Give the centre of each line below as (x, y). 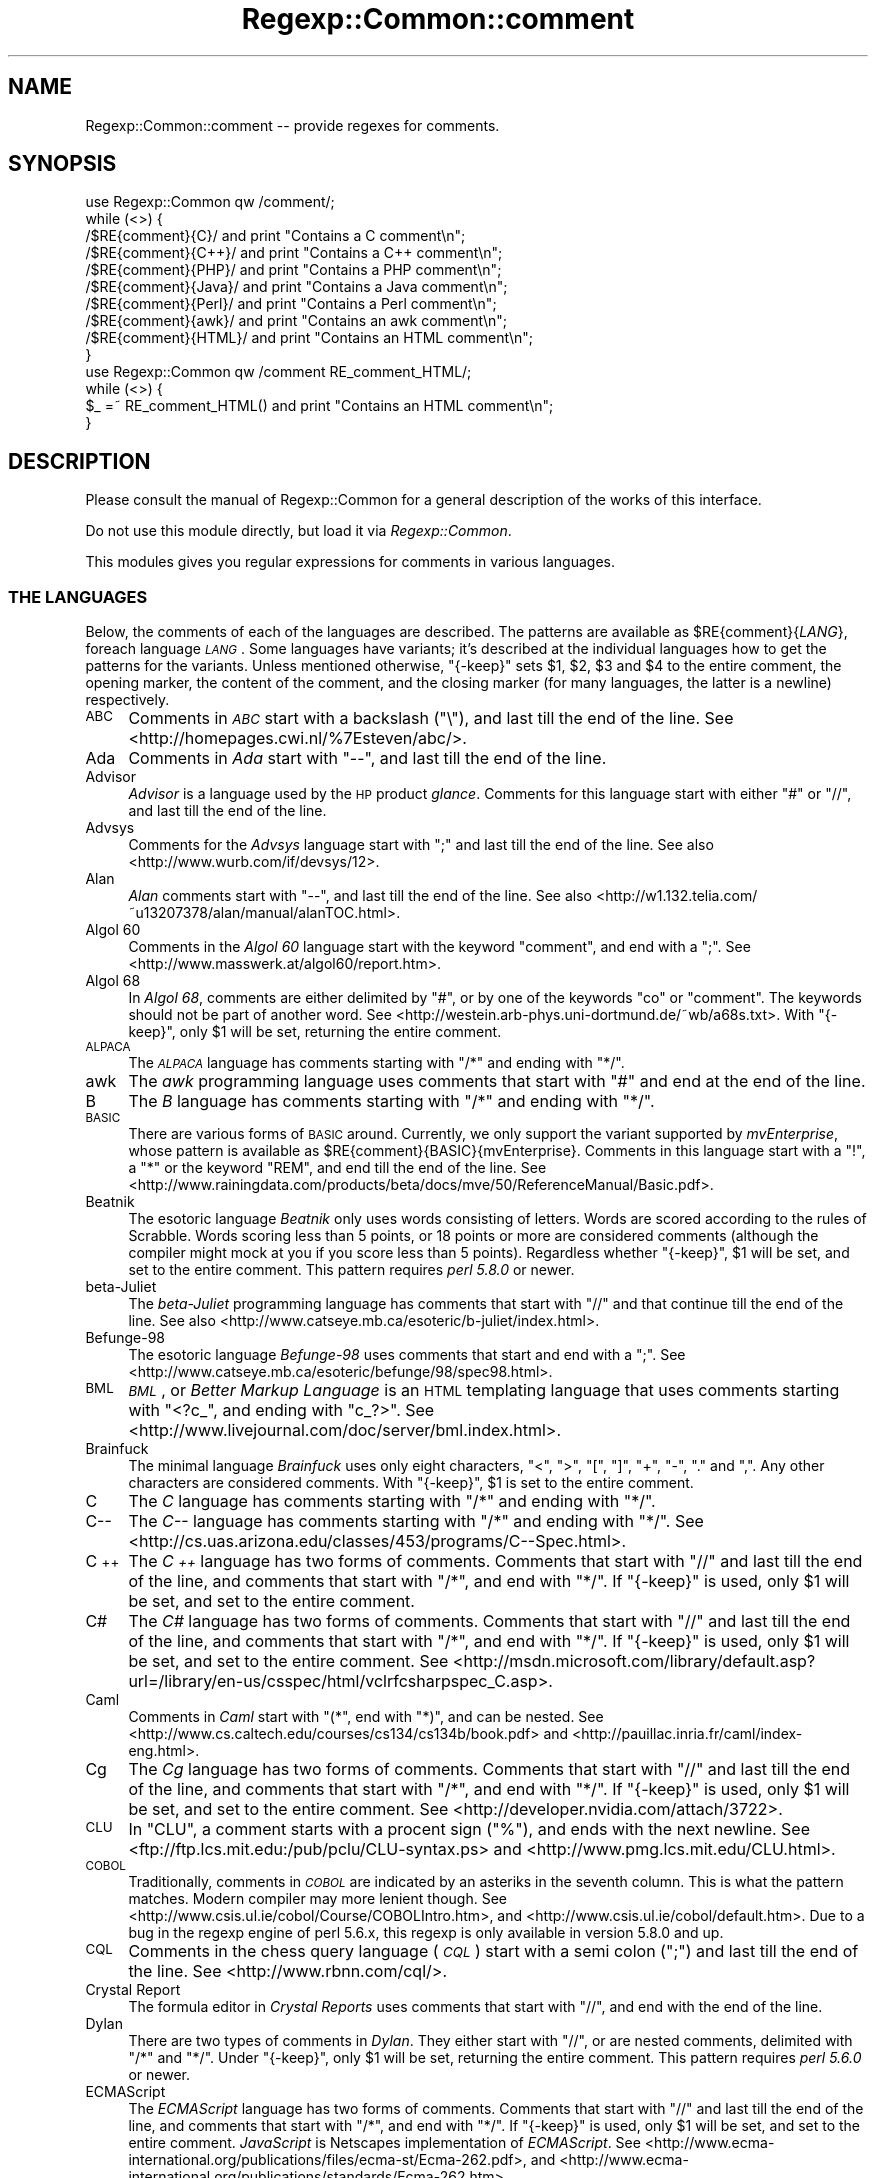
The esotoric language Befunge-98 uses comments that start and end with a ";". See (407, 1355)
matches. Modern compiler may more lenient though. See (317, 1899)
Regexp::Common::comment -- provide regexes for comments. (292, 125)
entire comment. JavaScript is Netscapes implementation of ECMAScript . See (384, 2143)
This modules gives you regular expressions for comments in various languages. (350, 562)
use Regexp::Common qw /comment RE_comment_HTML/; (278, 372)
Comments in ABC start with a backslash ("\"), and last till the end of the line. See (431, 718)
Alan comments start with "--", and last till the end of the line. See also (360, 896)
